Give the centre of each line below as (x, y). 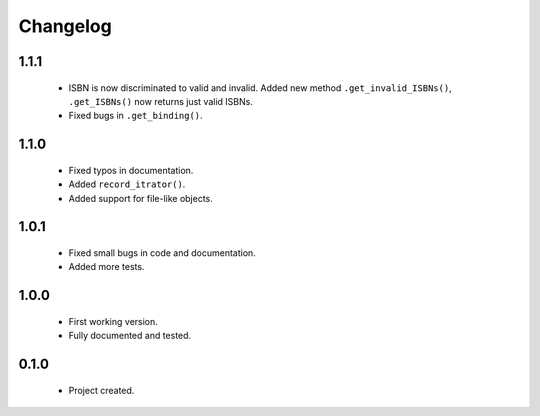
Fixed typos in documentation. (131, 170)
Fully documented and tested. (130, 336)
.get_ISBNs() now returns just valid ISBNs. (161, 101)
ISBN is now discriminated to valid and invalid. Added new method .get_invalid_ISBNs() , (260, 87)
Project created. (101, 390)
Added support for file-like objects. (141, 198)
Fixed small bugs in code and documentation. (162, 252)
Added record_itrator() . (127, 184)
